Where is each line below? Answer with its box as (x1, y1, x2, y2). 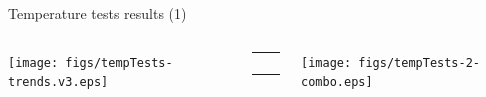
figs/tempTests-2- (358, 55, 481, 70)
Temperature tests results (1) (8, 3, 187, 23)
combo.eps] (301, 75, 373, 90)
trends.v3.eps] (8, 75, 109, 90)
